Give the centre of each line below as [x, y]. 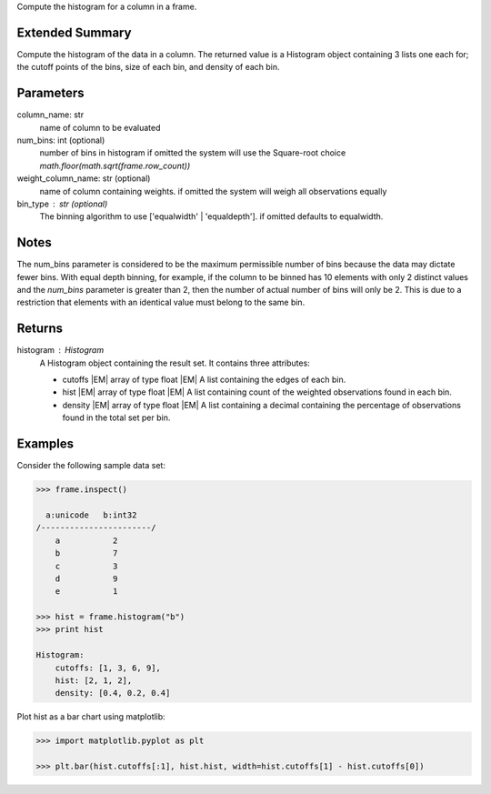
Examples [45, 444]
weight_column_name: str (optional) [84, 178]
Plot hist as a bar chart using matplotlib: [91, 717]
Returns [40, 329]
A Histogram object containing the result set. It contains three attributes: [175, 363]
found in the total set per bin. [116, 417]
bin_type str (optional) [62, 204]
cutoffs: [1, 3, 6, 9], [108, 668]
